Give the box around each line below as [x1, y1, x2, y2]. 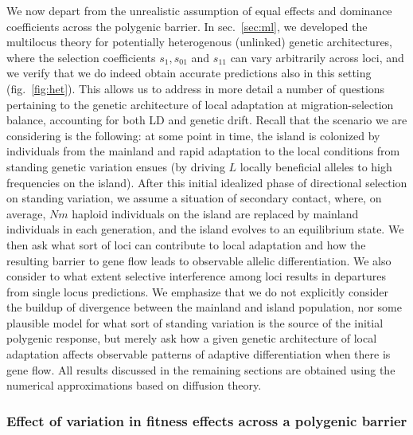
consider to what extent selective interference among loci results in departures [6, 268, 386, 284]
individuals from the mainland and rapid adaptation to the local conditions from [6, 143, 400, 159]
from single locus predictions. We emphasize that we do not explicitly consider [6, 283, 388, 300]
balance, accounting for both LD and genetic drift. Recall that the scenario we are [6, 112, 407, 128]
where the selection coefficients [6, 49, 156, 65]
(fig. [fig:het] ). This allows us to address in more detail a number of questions [6, 80, 385, 96]
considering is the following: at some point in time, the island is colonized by [6, 127, 380, 143]
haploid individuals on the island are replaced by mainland [72, 205, 359, 221]
